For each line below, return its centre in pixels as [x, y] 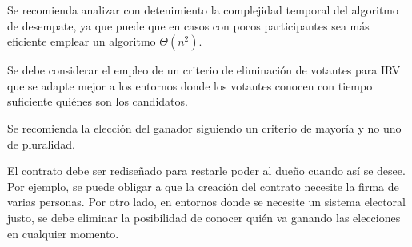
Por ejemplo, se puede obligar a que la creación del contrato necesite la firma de [203, 186]
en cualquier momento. [63, 233]
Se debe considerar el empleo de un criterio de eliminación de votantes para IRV [204, 70]
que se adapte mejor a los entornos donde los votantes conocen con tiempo [190, 85]
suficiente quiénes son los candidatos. [98, 101]
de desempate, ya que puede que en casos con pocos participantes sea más [188, 25]
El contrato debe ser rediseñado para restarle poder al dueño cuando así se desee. [206, 171]
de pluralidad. [41, 143]
